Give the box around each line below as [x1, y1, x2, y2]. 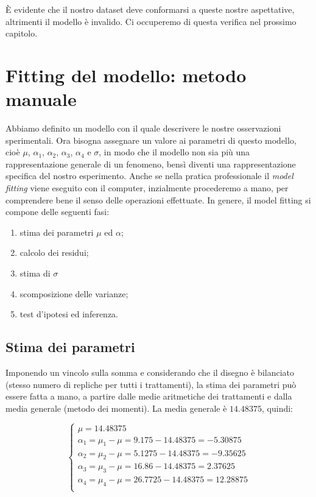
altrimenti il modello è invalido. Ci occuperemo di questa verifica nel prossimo [5, 15, 297, 27]
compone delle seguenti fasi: [5, 205, 110, 218]
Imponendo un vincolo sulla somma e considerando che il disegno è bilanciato [5, 366, 295, 379]
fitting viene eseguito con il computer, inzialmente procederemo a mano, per [5, 182, 289, 194]
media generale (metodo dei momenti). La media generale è [5, 401, 227, 414]
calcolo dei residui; [19, 246, 89, 259]
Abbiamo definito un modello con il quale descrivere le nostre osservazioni [5, 122, 281, 135]
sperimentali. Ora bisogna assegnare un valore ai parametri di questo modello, [5, 133, 297, 146]
